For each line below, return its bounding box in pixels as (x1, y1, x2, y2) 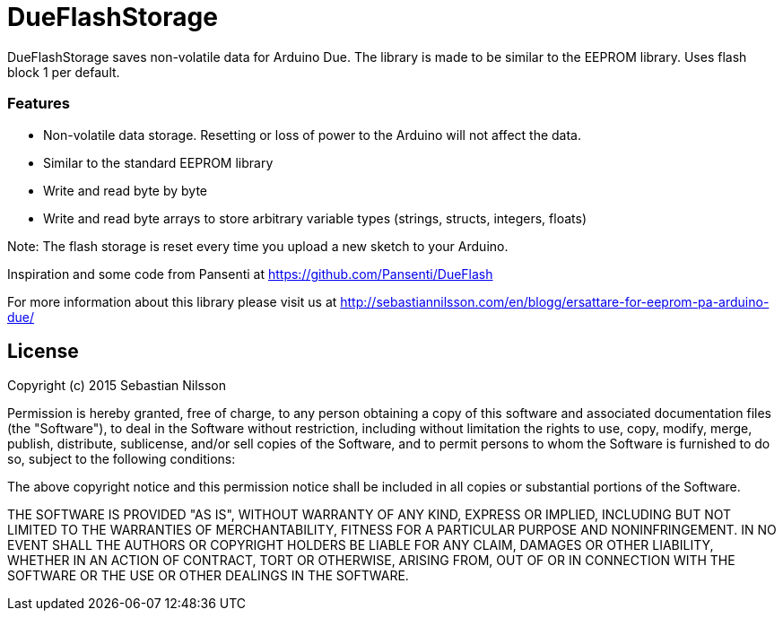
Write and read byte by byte (43, 182, 208, 198)
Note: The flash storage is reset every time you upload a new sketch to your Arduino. (7, 238, 509, 254)
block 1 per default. (7, 64, 120, 80)
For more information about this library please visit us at (7, 293, 337, 309)
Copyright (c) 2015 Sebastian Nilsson (7, 378, 227, 394)
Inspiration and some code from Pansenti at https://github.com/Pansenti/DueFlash (7, 265, 493, 282)
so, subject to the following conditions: (7, 451, 236, 467)
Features (7, 94, 70, 113)
